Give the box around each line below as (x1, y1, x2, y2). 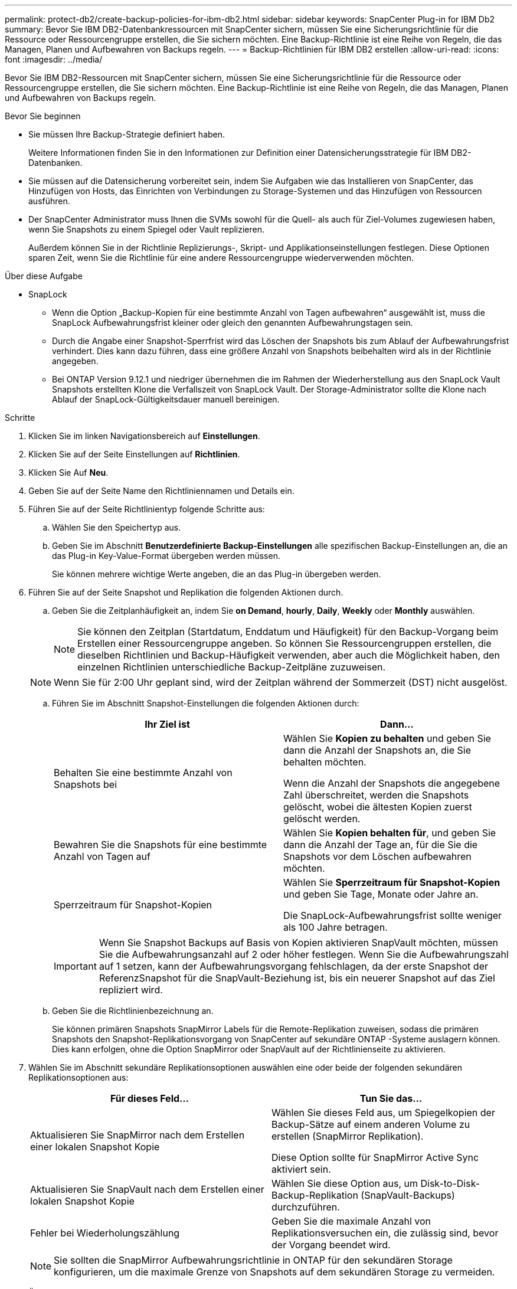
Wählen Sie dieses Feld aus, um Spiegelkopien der (271, 1107, 495, 1118)
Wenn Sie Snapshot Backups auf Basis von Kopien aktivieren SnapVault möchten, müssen (99, 937, 499, 948)
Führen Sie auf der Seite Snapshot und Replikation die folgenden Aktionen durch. (28, 587, 343, 597)
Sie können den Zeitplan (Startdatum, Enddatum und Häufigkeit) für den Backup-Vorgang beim (77, 626, 499, 637)
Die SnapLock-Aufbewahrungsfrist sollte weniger (283, 910, 502, 921)
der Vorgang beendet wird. (271, 1239, 391, 1251)
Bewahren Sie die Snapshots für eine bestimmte (54, 839, 267, 850)
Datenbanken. (28, 158, 83, 168)
